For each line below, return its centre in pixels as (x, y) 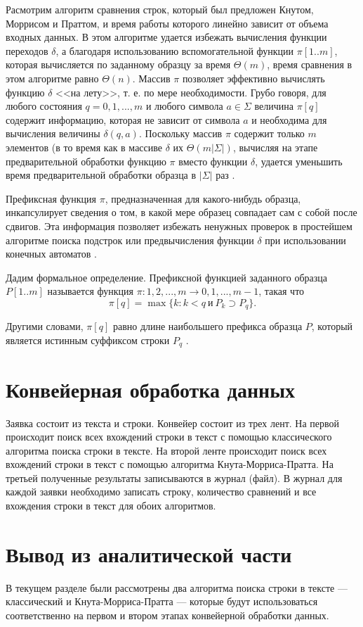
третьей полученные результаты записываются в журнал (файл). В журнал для (174, 477)
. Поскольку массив (180, 133)
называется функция (90, 291)
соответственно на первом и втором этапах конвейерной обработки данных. (167, 615)
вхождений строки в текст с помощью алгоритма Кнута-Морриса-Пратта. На (170, 464)
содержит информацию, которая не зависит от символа (123, 119)
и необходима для (289, 119)
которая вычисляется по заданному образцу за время (118, 64)
